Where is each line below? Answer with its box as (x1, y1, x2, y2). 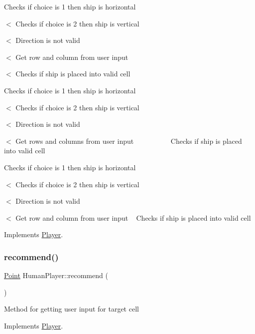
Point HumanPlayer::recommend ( (4, 270, 108, 281)
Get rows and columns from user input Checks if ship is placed (15, 135, 242, 146)
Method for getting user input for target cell (4, 304, 139, 314)
